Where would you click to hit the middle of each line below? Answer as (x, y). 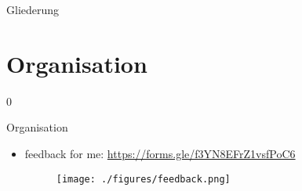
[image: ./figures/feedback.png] (143, 179)
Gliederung (33, 9)
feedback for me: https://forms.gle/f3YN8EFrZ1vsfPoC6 (160, 153)
